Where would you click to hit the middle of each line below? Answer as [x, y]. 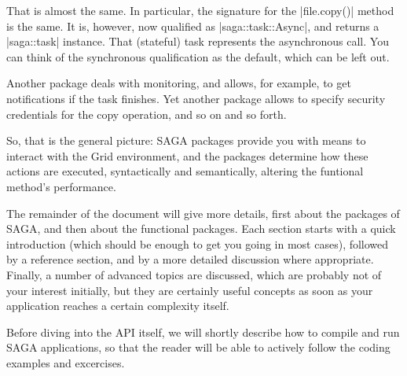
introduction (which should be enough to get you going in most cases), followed [198, 243]
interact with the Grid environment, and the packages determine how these [187, 155]
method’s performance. [61, 186]
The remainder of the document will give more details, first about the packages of [203, 213]
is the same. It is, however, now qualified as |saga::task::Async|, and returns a [193, 26]
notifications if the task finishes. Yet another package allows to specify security [196, 98]
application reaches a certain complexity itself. [118, 306]
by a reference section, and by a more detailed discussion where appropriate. [190, 259]
